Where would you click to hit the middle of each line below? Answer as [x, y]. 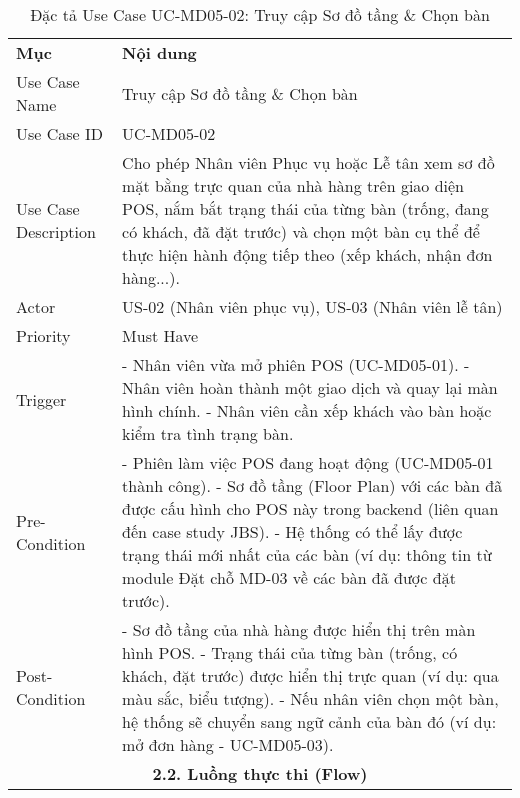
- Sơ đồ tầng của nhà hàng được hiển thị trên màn [299, 629]
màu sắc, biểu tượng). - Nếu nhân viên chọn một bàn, [310, 698]
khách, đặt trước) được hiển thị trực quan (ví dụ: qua [310, 675]
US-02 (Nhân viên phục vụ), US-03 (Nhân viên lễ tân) [312, 306]
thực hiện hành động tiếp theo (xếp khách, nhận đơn [307, 254]
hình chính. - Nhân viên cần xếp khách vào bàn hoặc [307, 410]
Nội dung [159, 52]
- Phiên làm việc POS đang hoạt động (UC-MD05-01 [308, 462]
